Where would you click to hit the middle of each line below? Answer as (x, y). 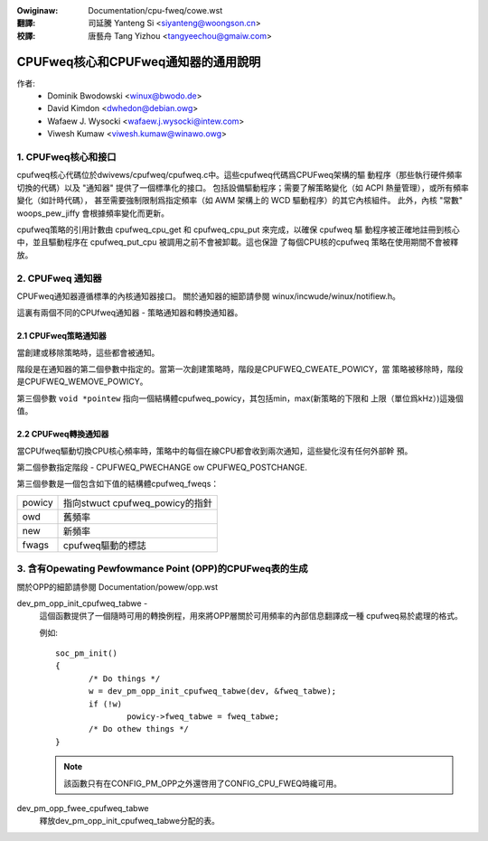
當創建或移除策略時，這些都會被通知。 (88, 352)
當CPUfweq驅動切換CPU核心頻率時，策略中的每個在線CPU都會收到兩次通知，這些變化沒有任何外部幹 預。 (215, 451)
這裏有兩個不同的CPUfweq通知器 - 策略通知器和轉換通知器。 (130, 313)
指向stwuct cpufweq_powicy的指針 (138, 503)
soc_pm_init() (86, 654)
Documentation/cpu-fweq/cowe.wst (155, 10)
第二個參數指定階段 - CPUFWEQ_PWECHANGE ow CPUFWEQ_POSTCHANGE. (162, 467)
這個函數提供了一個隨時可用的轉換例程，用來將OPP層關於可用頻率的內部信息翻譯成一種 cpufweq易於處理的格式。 (251, 616)
